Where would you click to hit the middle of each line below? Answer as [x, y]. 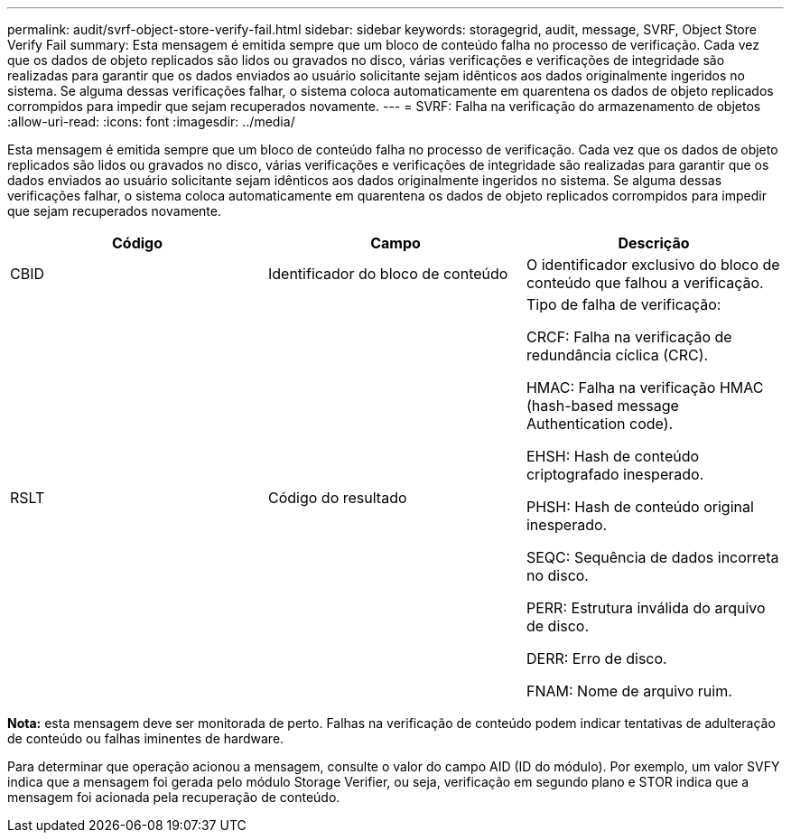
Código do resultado [337, 498]
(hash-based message [602, 406]
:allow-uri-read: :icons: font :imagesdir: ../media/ [151, 121]
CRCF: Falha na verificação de [629, 337]
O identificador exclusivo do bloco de [653, 265]
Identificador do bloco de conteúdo [388, 274]
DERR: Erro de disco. [596, 658]
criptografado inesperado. [615, 474]
